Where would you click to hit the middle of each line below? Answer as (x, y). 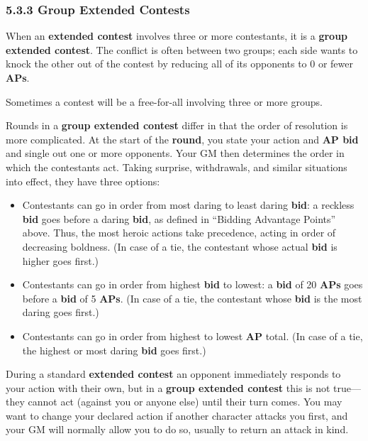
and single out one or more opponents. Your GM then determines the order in (175, 153)
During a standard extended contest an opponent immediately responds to (173, 374)
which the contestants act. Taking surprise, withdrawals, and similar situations (177, 167)
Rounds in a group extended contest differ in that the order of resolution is (177, 125)
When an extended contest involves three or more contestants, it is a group (177, 36)
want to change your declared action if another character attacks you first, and (177, 415)
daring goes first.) (61, 312)
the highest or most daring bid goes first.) (114, 350)
